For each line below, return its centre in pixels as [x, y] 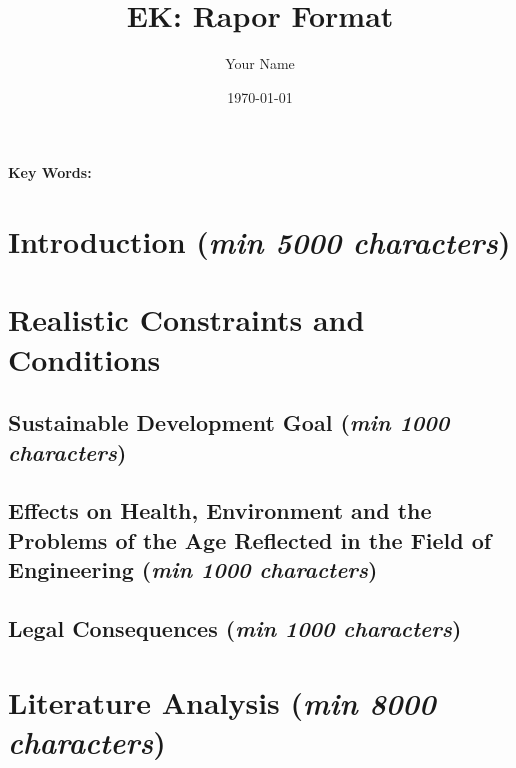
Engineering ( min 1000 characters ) [193, 569]
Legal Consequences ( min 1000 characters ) [235, 627]
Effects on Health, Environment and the [220, 510]
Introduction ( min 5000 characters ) [259, 242]
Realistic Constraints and [186, 319]
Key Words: [50, 172]
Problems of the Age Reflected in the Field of [250, 539]
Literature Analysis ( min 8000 [222, 702]
